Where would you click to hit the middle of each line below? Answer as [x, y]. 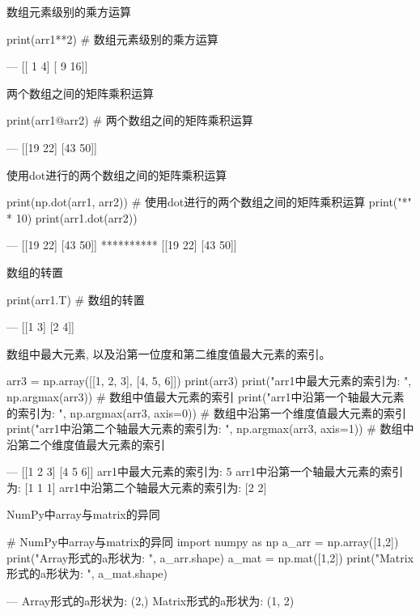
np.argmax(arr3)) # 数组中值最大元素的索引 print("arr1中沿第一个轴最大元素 [206, 396]
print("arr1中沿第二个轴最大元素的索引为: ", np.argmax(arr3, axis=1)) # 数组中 [210, 428]
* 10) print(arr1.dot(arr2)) [72, 217]
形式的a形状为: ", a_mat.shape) [87, 573]
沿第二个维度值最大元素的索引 [86, 444]
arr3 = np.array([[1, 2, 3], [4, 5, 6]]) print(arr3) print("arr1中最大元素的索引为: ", [209, 381]
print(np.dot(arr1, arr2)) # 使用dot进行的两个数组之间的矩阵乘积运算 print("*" [209, 202]
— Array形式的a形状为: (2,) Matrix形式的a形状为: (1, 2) [151, 600]
